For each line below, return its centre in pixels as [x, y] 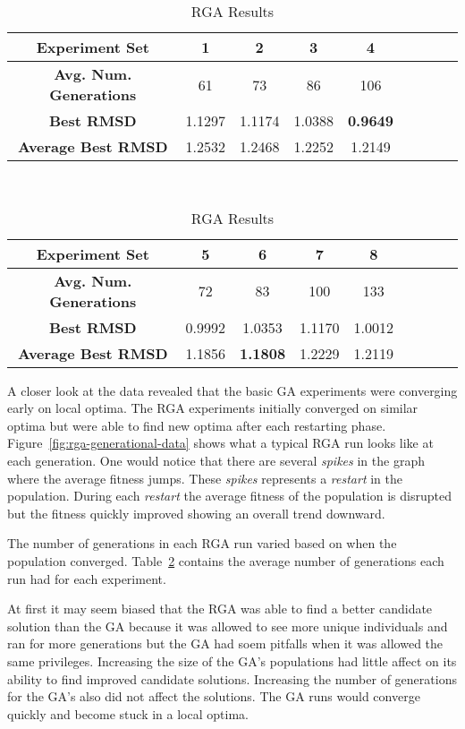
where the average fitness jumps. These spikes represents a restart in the [205, 478]
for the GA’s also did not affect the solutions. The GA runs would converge [214, 696]
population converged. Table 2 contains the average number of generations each [226, 560]
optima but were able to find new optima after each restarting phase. [197, 425]
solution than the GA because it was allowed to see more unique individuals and [228, 626]
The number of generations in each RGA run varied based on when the [202, 543]
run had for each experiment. [87, 578]
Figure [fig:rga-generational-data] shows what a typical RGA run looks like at [220, 443]
